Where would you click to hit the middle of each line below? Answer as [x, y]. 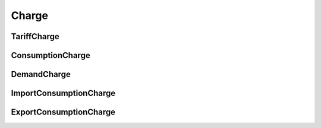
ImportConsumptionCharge [63, 93]
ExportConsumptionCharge [63, 112]
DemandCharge [41, 74]
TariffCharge [35, 36]
